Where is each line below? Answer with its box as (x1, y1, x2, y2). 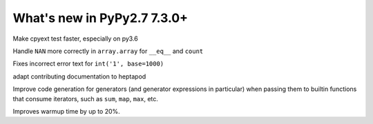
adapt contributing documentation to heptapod (12, 72, 146, 81)
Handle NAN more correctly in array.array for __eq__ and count (12, 47, 204, 55)
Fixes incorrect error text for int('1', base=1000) (12, 59, 164, 68)
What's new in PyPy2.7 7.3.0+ (12, 10, 189, 25)
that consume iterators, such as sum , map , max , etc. (12, 94, 159, 103)
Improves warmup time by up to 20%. (12, 107, 120, 115)
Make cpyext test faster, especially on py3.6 (12, 34, 138, 43)
